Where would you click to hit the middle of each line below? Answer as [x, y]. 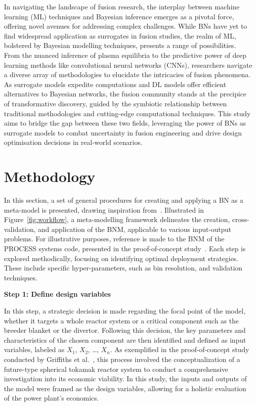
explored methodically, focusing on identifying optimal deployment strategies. [121, 258]
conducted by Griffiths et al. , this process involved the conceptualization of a [122, 359]
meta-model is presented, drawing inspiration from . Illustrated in [104, 209]
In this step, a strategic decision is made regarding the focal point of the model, [125, 310]
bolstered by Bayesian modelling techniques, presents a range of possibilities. [120, 45]
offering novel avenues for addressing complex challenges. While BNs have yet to [126, 26]
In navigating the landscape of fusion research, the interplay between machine [122, 6]
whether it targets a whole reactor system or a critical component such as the [121, 320]
